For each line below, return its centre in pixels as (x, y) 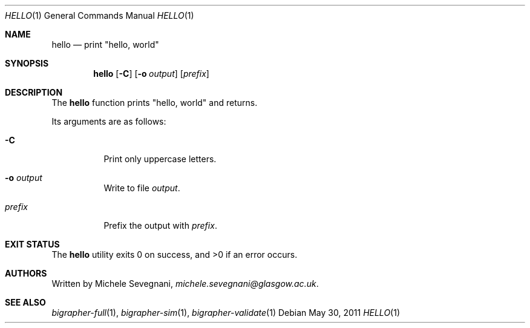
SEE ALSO (25, 302)
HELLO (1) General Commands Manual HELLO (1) (100, 15)
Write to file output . (142, 188)
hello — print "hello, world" (105, 44)
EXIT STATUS (32, 244)
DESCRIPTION (34, 92)
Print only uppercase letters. (160, 159)
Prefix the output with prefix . (160, 225)
